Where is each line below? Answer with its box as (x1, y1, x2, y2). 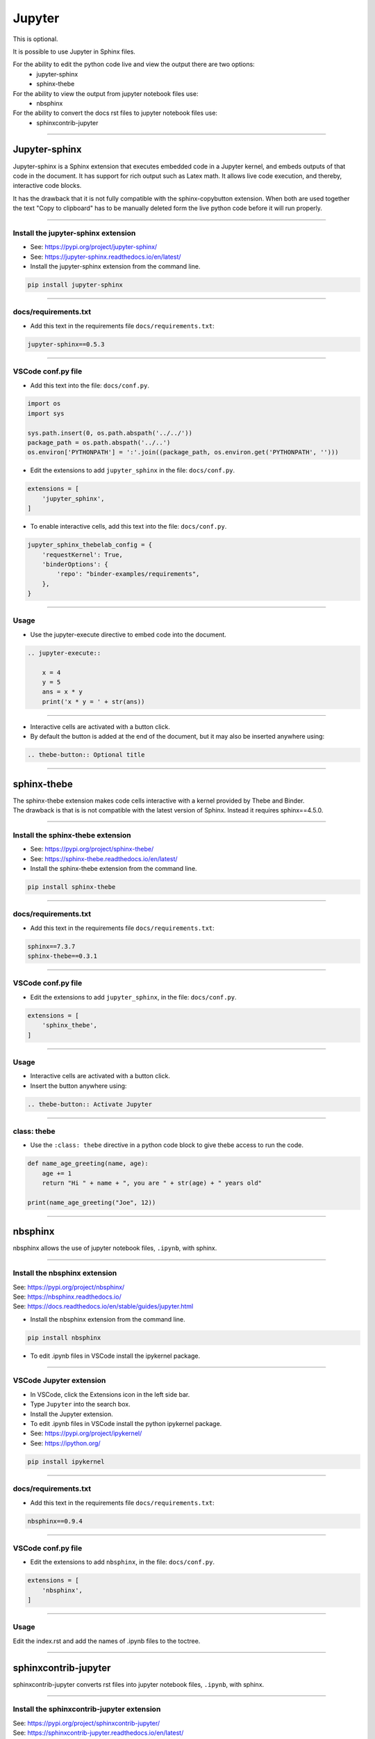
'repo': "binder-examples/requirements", (56, 570, 200, 578)
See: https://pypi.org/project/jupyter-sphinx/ (30, 243, 158, 251)
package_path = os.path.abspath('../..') (27, 439, 171, 447)
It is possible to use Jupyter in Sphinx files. (12, 47, 135, 56)
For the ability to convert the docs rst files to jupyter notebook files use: (12, 109, 218, 118)
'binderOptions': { (42, 560, 109, 568)
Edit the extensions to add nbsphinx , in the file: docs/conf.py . (30, 1558, 215, 1566)
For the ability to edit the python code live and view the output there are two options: (12, 60, 255, 69)
